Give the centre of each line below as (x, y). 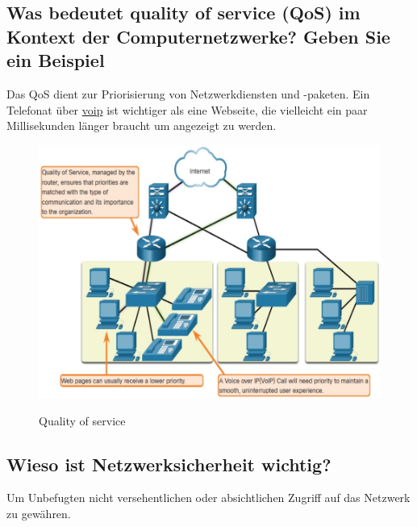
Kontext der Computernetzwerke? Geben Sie (198, 36)
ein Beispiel (56, 60)
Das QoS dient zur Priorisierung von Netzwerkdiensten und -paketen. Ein (188, 93)
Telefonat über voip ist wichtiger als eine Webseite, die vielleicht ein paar (187, 109)
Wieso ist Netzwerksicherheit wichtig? (169, 464)
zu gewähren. (39, 514)
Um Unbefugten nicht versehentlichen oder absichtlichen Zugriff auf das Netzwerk (208, 498)
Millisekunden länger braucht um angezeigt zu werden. (142, 125)
